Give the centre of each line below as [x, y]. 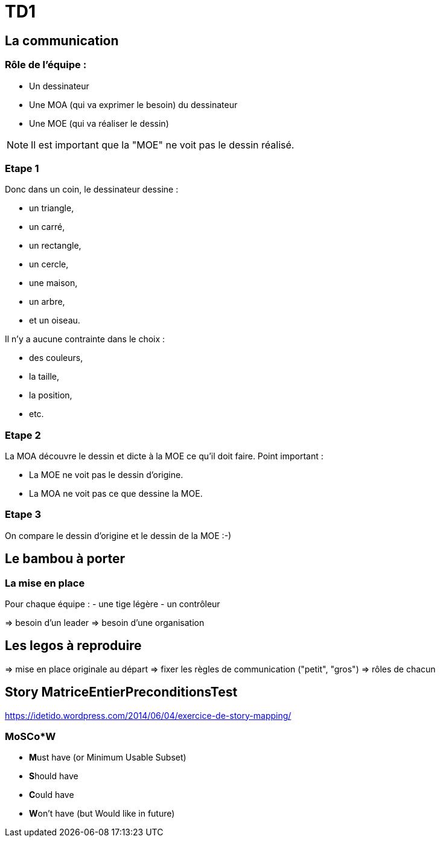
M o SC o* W [30, 737]
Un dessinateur [59, 86]
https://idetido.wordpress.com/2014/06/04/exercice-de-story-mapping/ [148, 715]
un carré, [47, 227]
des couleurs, [56, 358]
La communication [62, 40]
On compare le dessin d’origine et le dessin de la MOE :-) [118, 535]
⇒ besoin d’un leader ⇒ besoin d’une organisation [105, 623]
